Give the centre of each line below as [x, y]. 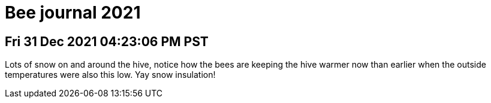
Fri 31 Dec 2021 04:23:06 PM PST [107, 41]
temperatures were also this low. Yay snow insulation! [110, 75]
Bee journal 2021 [73, 13]
